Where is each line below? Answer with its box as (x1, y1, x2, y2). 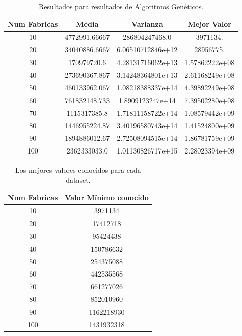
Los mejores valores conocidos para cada (15, 165, 141, 175)
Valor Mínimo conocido (65, 192, 149, 203)
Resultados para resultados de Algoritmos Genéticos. (38, 1, 204, 11)
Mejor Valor (187, 18, 231, 29)
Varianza (131, 18, 163, 29)
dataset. (66, 174, 91, 185)
